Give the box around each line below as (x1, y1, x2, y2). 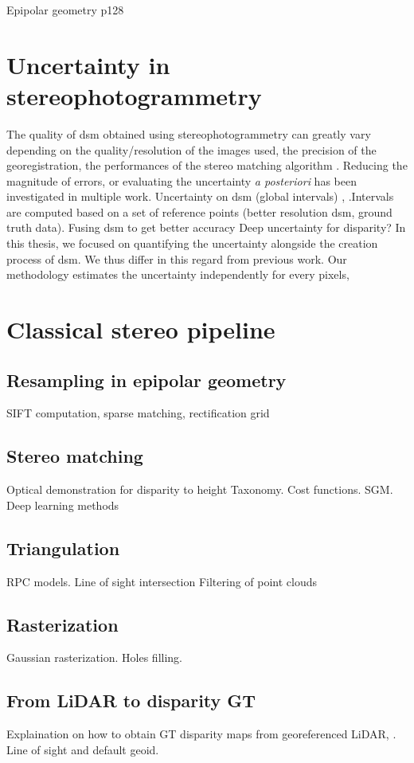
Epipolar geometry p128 (6, 2, 124, 18)
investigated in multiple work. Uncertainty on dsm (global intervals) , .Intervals (6, 188, 394, 205)
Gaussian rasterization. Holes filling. (6, 649, 183, 666)
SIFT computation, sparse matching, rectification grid (6, 405, 270, 421)
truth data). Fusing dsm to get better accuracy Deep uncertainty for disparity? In (6, 219, 406, 236)
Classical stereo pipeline (6, 313, 275, 346)
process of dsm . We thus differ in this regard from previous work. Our (6, 250, 347, 267)
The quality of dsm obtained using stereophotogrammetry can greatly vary (6, 125, 371, 142)
